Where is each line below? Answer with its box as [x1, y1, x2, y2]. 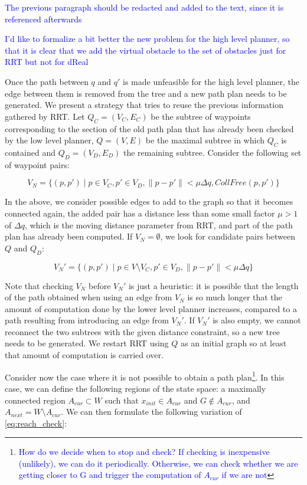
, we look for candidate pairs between [160, 230, 295, 242]
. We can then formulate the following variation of [61, 405, 242, 418]
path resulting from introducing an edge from [5, 314, 169, 326]
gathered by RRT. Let [5, 110, 85, 122]
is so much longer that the [187, 291, 282, 303]
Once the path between [5, 75, 89, 87]
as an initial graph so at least [181, 337, 287, 349]
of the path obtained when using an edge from [5, 291, 172, 303]
